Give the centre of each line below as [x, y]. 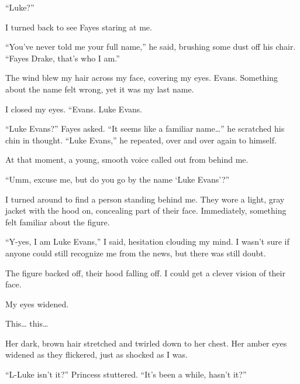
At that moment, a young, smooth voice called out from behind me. [127, 160]
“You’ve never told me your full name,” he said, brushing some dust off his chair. [151, 47]
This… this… [27, 323]
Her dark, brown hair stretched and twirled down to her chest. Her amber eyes [146, 343]
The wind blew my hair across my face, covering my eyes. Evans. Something [142, 78]
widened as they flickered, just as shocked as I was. [96, 354]
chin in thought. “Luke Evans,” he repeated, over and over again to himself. [141, 140]
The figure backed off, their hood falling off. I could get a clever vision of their [145, 272]
